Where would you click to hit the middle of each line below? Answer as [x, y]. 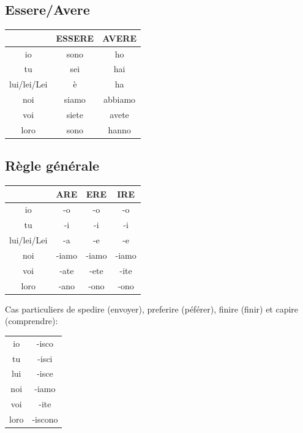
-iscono [45, 419]
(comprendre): [32, 321]
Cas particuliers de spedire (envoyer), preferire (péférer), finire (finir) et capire [152, 309]
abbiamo [120, 99]
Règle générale [52, 165]
